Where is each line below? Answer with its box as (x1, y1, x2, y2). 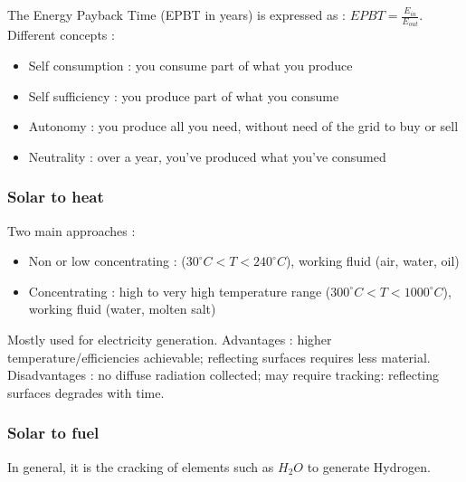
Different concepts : (7, 25, 115, 44)
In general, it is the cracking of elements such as (7, 457, 274, 476)
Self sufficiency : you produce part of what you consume (28, 86, 339, 105)
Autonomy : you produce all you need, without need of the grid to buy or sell (28, 117, 459, 136)
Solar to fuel (7, 421, 100, 444)
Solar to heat (7, 185, 104, 208)
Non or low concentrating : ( (28, 251, 186, 270)
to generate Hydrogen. (307, 457, 431, 476)
